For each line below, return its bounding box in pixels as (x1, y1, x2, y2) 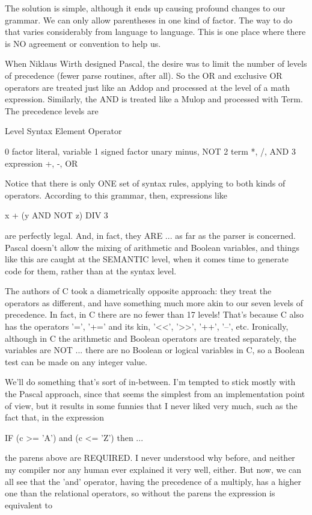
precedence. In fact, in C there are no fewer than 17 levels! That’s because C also (5, 308, 304, 321)
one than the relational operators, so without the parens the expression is (5, 487, 275, 499)
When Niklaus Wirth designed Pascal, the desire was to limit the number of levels (5, 57, 307, 70)
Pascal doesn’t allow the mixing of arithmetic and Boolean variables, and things (5, 241, 300, 253)
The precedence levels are (5, 104, 99, 117)
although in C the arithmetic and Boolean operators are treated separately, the (5, 332, 296, 344)
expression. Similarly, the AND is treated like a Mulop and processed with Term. (5, 93, 303, 105)
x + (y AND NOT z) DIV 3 (5, 209, 108, 221)
